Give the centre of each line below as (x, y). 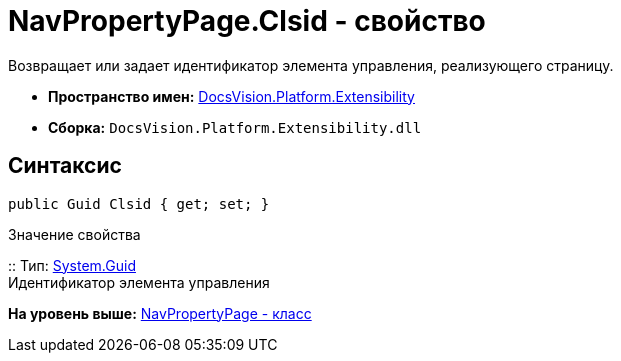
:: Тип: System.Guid (72, 265)
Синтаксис (65, 166)
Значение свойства (74, 234)
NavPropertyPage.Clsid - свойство (247, 21)
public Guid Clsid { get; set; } (139, 203)
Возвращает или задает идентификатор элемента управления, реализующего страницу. (311, 65)
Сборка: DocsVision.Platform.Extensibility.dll (235, 127)
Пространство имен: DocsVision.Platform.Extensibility (231, 96)
